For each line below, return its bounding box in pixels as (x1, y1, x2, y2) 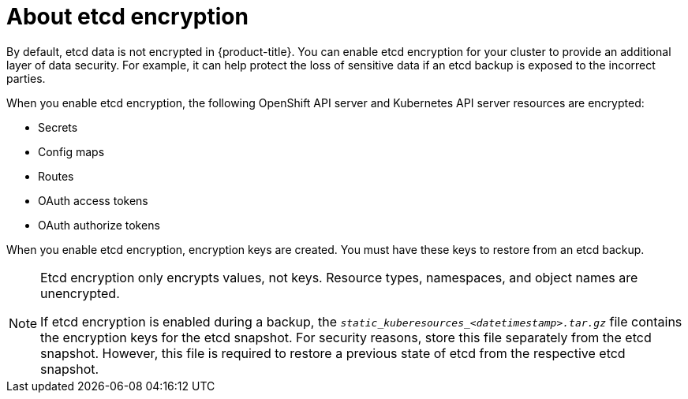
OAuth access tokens (38, 193, 148, 207)
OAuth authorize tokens (38, 218, 160, 232)
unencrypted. (40, 285, 120, 301)
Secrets (38, 120, 78, 134)
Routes (38, 169, 74, 183)
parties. (6, 71, 46, 85)
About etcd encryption (6, 3, 249, 30)
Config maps (38, 144, 105, 158)
